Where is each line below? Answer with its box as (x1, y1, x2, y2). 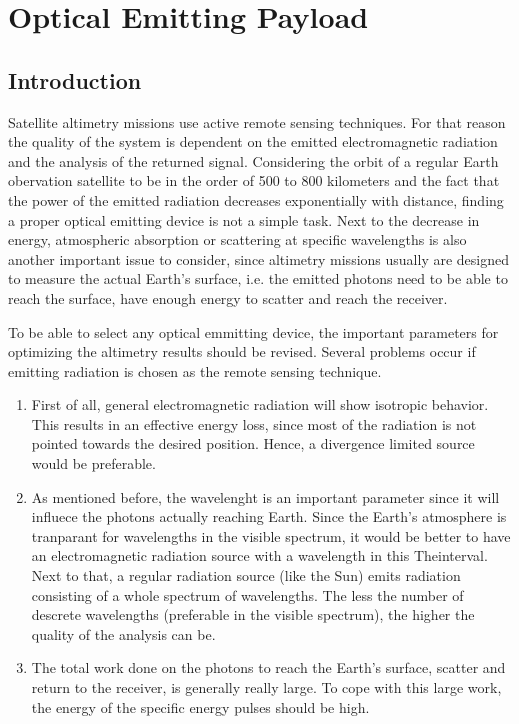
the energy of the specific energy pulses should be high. (31, 696, 370, 717)
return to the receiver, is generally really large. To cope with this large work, (31, 677, 502, 698)
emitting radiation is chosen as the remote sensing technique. (8, 360, 382, 381)
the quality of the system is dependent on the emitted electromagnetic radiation (8, 131, 498, 152)
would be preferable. (31, 453, 156, 474)
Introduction (8, 64, 142, 95)
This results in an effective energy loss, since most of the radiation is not (31, 413, 477, 434)
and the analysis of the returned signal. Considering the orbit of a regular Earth (8, 150, 499, 171)
